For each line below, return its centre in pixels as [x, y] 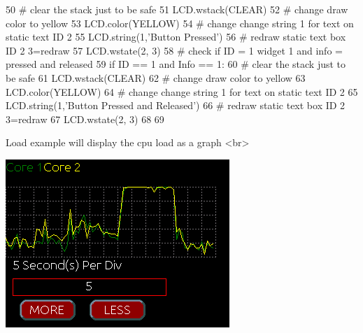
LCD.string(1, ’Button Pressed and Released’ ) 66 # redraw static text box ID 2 [176, 105]
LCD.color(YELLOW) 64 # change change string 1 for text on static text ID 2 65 [182, 91]
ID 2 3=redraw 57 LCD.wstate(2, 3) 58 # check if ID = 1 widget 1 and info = [174, 50]
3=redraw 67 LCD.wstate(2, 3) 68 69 [85, 119]
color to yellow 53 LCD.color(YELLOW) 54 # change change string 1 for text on [180, 23]
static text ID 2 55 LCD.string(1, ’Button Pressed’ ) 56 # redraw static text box [176, 37]
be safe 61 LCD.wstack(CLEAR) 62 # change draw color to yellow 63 [156, 77]
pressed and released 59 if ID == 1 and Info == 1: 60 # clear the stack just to [176, 64]
